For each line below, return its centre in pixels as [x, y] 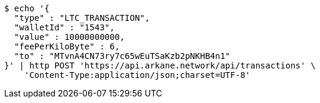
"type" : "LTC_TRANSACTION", [82, 18]
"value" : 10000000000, [69, 37]
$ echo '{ [27, 8]
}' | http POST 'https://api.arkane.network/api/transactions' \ [160, 65]
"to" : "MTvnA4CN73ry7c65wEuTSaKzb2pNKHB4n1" [122, 56]
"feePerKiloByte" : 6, [67, 46]
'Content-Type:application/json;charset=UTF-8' [137, 75]
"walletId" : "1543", [64, 27]
